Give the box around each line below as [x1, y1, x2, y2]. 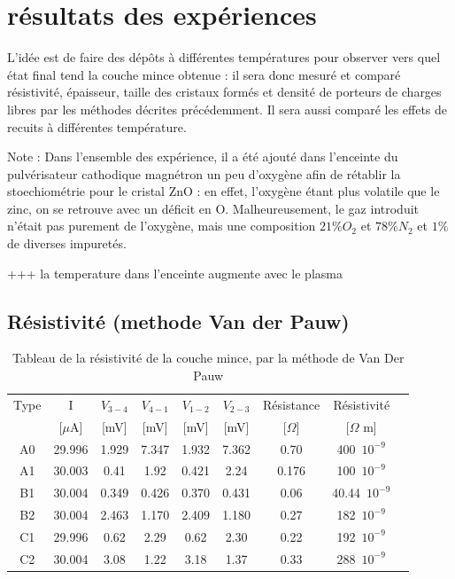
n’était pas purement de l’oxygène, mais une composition [7, 216, 316, 235]
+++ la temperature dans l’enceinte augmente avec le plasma [7, 263, 343, 282]
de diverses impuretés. [7, 234, 127, 253]
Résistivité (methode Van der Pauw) [7, 307, 350, 334]
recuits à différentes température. [7, 117, 187, 136]
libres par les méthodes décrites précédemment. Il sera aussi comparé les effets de [7, 99, 448, 118]
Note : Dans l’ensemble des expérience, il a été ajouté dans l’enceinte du [7, 147, 398, 166]
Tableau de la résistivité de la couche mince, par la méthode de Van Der [12, 348, 405, 367]
